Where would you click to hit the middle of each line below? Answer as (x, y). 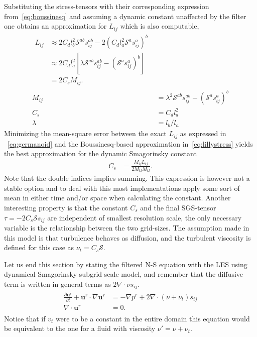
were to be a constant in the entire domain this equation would (153, 318)
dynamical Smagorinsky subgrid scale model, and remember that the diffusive (124, 274)
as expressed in (203, 133)
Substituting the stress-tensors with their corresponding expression (107, 6)
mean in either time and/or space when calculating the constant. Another (117, 198)
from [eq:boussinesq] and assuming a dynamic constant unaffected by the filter (125, 16)
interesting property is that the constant (66, 207)
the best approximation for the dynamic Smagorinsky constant (100, 153)
